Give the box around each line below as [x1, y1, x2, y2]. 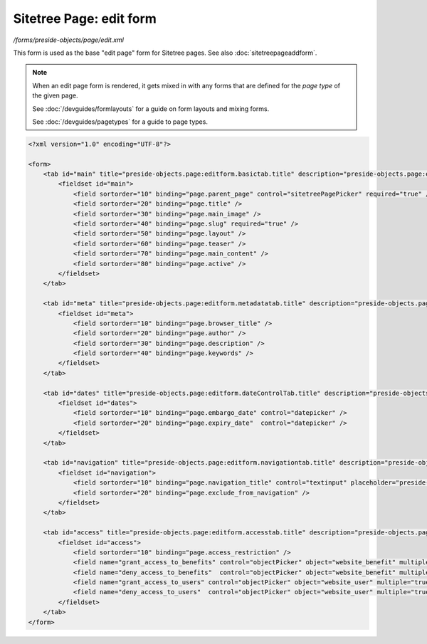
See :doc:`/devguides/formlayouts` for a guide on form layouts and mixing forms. [32, 104, 270, 113]
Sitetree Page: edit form [13, 11, 157, 26]
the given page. [32, 91, 78, 100]
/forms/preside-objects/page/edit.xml [13, 36, 125, 44]
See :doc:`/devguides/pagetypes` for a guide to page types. [32, 117, 208, 126]
